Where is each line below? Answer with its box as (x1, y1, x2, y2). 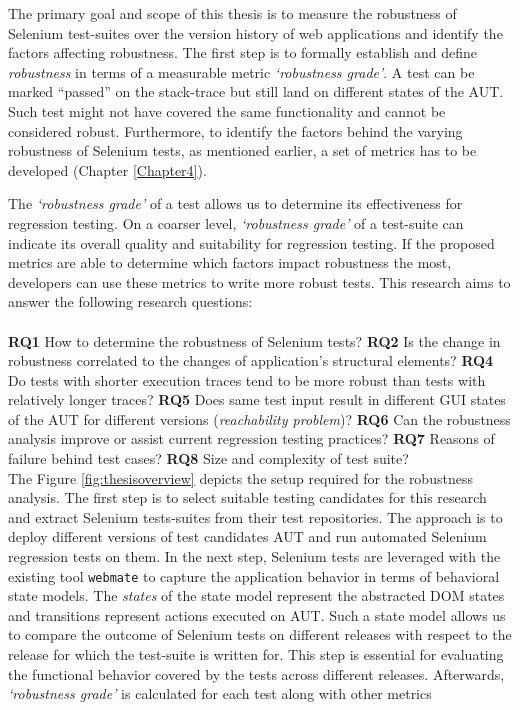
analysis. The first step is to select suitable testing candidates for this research (8, 487, 487, 508)
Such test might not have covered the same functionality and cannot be (8, 100, 446, 121)
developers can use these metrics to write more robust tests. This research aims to (8, 271, 511, 292)
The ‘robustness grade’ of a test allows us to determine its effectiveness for (8, 193, 463, 214)
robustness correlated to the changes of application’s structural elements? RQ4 (8, 350, 494, 371)
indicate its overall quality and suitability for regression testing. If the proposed (8, 232, 495, 253)
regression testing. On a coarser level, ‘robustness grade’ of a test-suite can (8, 212, 464, 233)
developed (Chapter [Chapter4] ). (8, 159, 207, 180)
